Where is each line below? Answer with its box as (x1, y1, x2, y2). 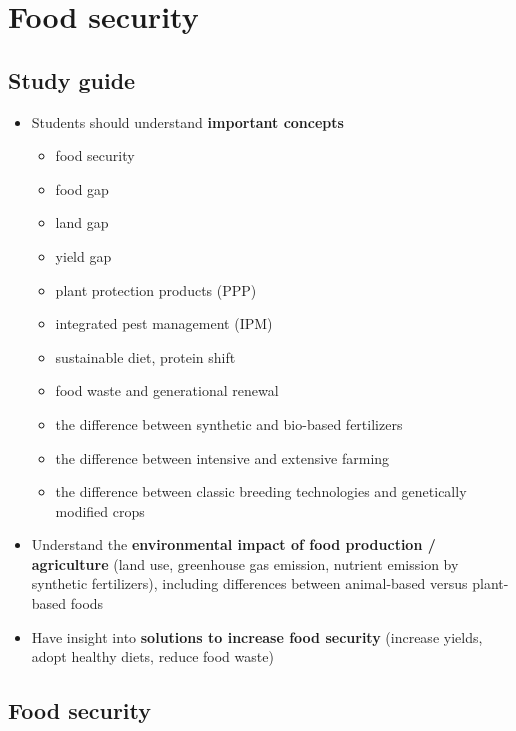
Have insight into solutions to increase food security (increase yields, (31, 626, 483, 647)
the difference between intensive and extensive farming (55, 447, 390, 468)
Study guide (8, 64, 136, 95)
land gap (55, 212, 109, 233)
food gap (55, 178, 109, 199)
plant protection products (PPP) (55, 279, 257, 300)
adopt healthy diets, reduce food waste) (31, 646, 274, 667)
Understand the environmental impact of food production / (31, 534, 436, 555)
